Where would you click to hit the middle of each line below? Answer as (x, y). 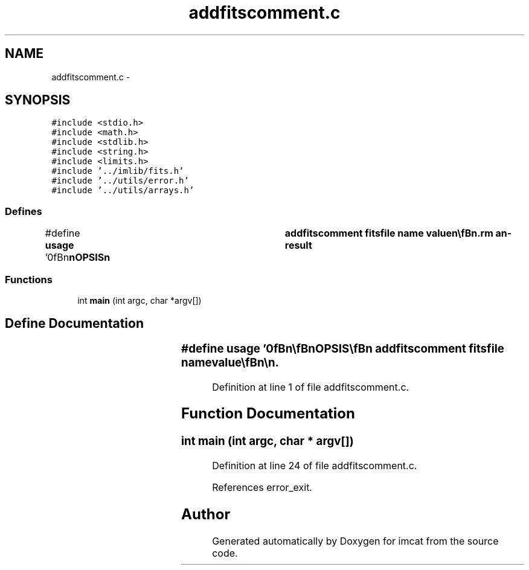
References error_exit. (262, 488)
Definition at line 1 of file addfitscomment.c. (311, 387)
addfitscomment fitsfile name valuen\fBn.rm (389, 233)
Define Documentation (74, 324)
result (298, 245)
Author (206, 514)
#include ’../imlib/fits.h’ (118, 171)
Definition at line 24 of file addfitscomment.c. (315, 466)
